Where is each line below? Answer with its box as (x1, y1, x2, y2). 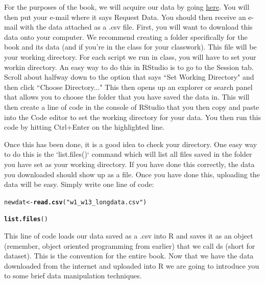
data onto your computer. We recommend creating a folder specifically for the (4, 31, 248, 42)
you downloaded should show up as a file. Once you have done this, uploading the (4, 169, 260, 179)
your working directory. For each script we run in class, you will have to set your (4, 51, 256, 62)
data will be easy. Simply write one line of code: (4, 179, 154, 190)
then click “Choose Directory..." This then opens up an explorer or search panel (4, 81, 253, 92)
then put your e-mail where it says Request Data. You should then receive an (4, 11, 246, 22)
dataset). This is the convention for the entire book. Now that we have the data (4, 250, 254, 261)
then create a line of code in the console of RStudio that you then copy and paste (4, 101, 259, 112)
